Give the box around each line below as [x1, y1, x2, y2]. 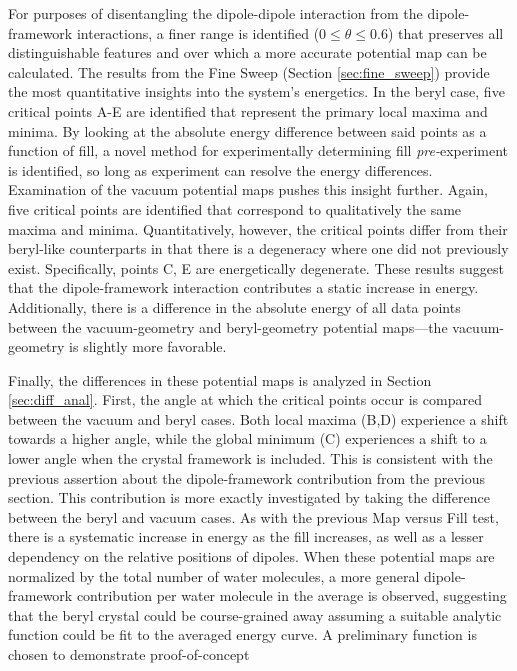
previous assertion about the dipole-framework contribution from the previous [8, 467, 486, 488]
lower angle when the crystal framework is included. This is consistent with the [8, 448, 493, 469]
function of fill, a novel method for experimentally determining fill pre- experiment [8, 140, 509, 161]
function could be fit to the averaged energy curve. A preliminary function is [8, 624, 477, 645]
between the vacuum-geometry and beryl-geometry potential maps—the [8, 316, 448, 337]
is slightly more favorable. [69, 336, 227, 357]
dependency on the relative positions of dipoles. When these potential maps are [8, 546, 495, 567]
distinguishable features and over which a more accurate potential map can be [8, 42, 487, 63]
